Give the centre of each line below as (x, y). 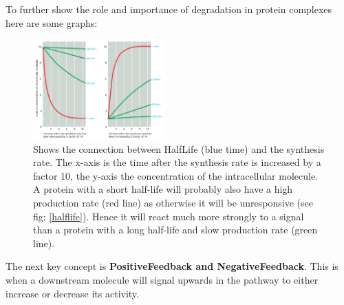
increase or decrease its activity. (72, 293)
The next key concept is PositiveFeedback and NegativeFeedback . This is (172, 266)
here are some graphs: (52, 22)
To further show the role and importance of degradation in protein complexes (169, 9)
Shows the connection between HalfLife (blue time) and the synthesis (179, 148)
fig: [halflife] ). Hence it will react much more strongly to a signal (169, 216)
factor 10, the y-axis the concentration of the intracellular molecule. (176, 175)
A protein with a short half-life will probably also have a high (163, 189)
